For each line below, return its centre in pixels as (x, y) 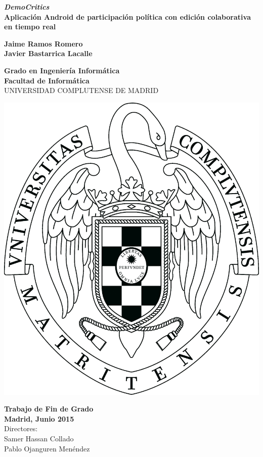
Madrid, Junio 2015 (39, 418)
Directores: (21, 428)
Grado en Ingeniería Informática (62, 70)
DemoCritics (27, 7)
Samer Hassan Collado (39, 439)
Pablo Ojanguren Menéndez (47, 448)
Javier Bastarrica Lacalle (48, 53)
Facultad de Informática (47, 80)
